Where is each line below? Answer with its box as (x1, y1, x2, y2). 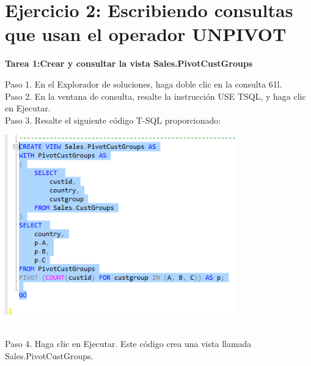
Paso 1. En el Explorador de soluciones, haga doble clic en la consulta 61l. (5, 77, 282, 90)
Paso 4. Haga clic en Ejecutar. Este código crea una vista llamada (5, 337, 252, 349)
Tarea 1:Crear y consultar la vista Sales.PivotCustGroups (5, 57, 253, 70)
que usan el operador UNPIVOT (5, 21, 287, 47)
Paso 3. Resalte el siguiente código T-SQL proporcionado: (5, 113, 221, 126)
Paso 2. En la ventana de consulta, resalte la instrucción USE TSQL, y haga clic (5, 89, 306, 102)
